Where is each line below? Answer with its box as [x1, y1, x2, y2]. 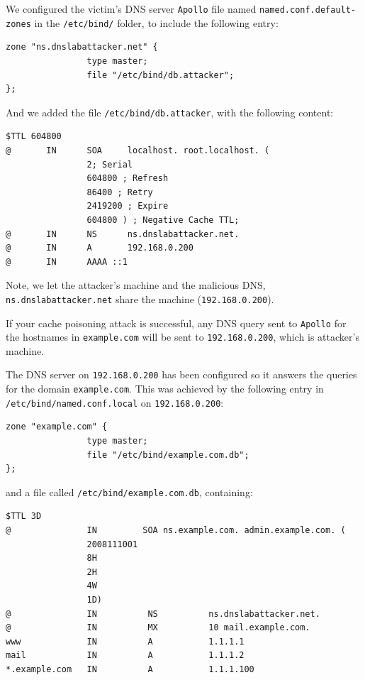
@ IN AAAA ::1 [6, 256, 128, 267]
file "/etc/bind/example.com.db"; [86, 449, 249, 460]
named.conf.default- [259, 5, 356, 15]
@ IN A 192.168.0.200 [6, 243, 193, 253]
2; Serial [86, 159, 133, 170]
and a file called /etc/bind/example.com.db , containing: [6, 484, 253, 499]
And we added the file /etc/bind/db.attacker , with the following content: [6, 104, 334, 119]
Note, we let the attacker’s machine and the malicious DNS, [6, 278, 266, 292]
